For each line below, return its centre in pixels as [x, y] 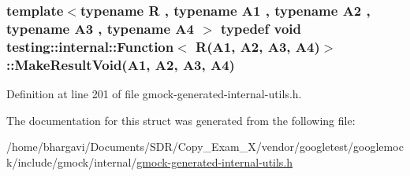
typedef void [261, 28]
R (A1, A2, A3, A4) [258, 46]
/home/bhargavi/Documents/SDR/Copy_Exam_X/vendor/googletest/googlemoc [205, 147]
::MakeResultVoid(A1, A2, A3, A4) [121, 64]
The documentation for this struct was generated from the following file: [181, 120]
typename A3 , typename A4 [100, 28]
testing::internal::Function [90, 46]
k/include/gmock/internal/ [72, 161]
